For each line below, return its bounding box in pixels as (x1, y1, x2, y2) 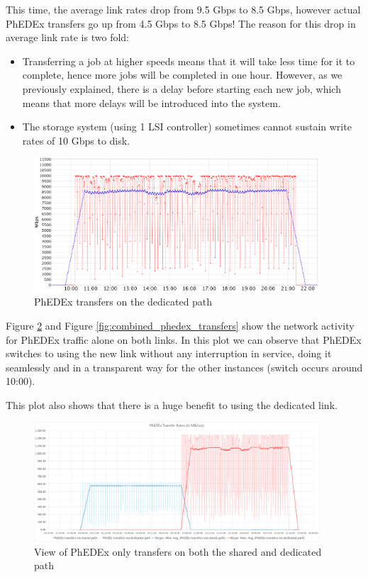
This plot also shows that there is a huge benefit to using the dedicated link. (6, 397, 338, 412)
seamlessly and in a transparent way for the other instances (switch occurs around (6, 359, 363, 374)
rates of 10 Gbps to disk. (22, 133, 130, 147)
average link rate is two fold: (6, 30, 129, 45)
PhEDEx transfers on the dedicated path (34, 294, 213, 309)
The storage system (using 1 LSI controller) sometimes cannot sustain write (22, 119, 352, 134)
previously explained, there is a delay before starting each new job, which (22, 81, 341, 96)
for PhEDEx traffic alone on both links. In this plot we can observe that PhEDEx (6, 332, 362, 347)
